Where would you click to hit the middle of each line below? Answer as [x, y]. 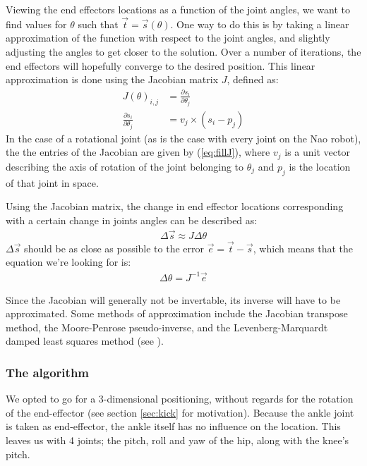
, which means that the [303, 248]
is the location [320, 166]
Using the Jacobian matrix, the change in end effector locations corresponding [175, 206]
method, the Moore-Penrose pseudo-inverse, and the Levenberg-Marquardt [167, 327]
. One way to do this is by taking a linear [260, 24]
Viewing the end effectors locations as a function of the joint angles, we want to [178, 9]
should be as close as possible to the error [114, 248]
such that [98, 24]
